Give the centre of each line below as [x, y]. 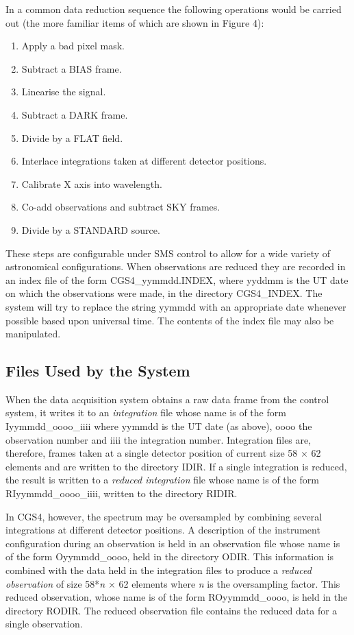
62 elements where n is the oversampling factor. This [229, 583]
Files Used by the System [98, 371]
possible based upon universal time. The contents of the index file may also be [170, 320]
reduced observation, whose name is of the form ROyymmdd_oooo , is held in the [177, 597]
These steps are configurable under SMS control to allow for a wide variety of [168, 253]
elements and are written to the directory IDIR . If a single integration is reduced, [176, 466]
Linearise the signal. [64, 92]
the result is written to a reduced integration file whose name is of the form [162, 480]
